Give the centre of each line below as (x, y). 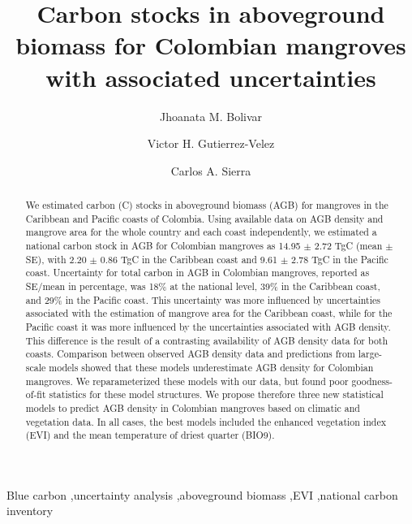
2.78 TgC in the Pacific (340, 259)
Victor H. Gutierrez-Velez (211, 143)
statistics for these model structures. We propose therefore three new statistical (216, 394)
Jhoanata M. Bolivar (211, 116)
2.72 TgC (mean (348, 246)
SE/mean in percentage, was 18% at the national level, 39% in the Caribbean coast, (203, 286)
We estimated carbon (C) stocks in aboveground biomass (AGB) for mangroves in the (207, 205)
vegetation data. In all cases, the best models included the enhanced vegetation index (206, 421)
